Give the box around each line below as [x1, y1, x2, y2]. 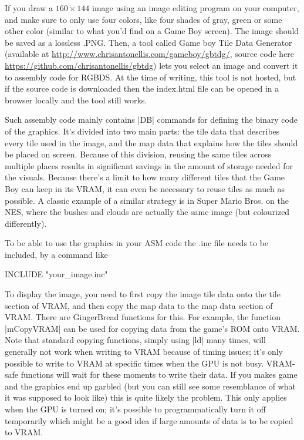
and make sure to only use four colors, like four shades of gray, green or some [5, 13, 282, 25]
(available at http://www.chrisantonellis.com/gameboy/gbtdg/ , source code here [5, 48, 295, 60]
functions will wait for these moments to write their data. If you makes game [21, 368, 298, 381]
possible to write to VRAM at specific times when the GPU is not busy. [5, 357, 264, 369]
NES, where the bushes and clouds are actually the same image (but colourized [5, 206, 290, 218]
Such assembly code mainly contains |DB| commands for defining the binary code [5, 113, 298, 126]
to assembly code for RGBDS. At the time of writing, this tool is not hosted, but [5, 70, 296, 83]
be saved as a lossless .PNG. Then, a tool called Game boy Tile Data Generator [5, 36, 292, 48]
